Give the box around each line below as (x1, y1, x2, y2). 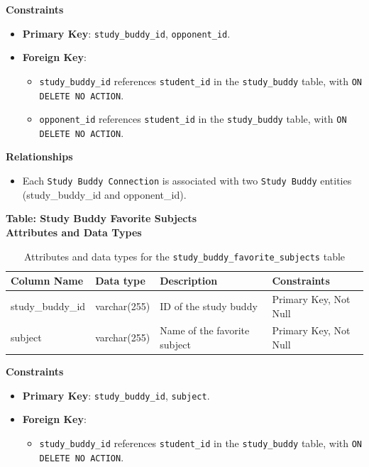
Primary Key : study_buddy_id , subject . (22, 388, 210, 402)
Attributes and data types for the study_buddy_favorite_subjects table (23, 248, 346, 263)
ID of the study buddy (160, 298, 258, 313)
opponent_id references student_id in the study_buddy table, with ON (39, 111, 347, 126)
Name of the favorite (160, 323, 250, 338)
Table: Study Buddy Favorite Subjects (6, 211, 197, 226)
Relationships (6, 149, 73, 164)
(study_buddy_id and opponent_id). (22, 187, 187, 202)
